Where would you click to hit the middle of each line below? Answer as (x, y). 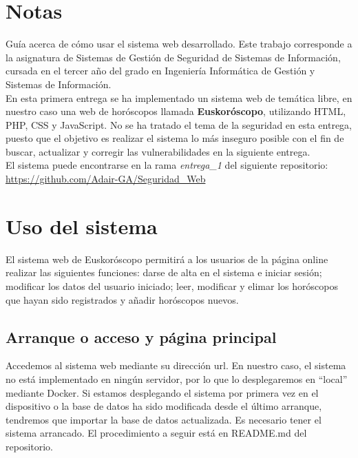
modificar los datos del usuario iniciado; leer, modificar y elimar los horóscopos (172, 285)
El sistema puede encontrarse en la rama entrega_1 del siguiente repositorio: (167, 165)
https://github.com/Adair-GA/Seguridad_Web (106, 179)
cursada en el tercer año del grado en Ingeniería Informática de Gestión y (160, 71)
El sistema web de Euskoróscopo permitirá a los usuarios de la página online (167, 259)
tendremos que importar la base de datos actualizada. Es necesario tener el (164, 419)
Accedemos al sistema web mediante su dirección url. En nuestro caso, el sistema (176, 365)
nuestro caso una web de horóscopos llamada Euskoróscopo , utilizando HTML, (176, 111)
